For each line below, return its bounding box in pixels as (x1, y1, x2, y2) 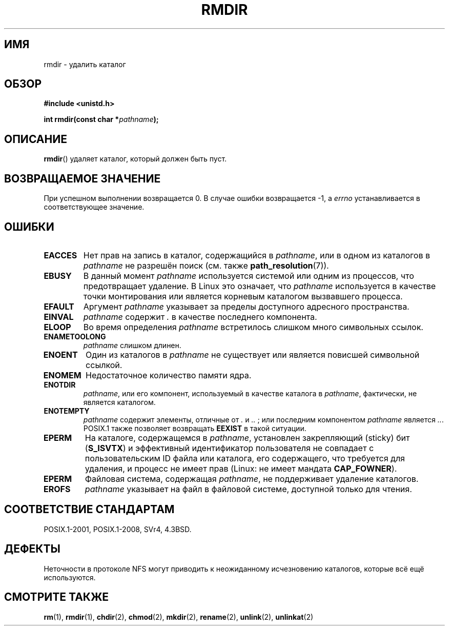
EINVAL (44, 311, 74, 322)
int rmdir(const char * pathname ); (44, 115, 159, 124)
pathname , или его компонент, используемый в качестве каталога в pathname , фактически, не (83, 389, 417, 398)
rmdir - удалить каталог (44, 59, 126, 69)
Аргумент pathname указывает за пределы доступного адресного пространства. (83, 301, 410, 312)
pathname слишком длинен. (83, 340, 181, 350)
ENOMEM (43, 370, 81, 380)
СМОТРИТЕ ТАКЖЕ (4, 591, 109, 604)
